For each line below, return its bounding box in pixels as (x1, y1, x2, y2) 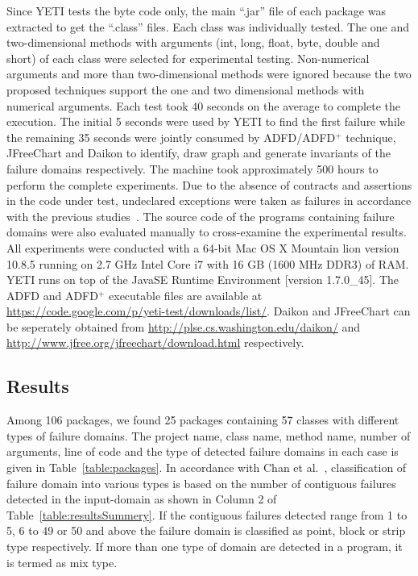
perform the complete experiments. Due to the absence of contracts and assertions (6, 176, 412, 193)
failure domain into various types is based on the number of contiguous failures (6, 474, 396, 491)
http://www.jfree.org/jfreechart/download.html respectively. (6, 334, 304, 351)
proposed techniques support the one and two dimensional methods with (6, 81, 365, 98)
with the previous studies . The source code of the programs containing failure (6, 207, 395, 224)
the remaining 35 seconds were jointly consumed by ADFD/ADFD (6, 128, 336, 145)
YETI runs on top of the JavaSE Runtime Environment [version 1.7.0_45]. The (6, 271, 399, 288)
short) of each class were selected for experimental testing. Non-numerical (6, 49, 370, 66)
